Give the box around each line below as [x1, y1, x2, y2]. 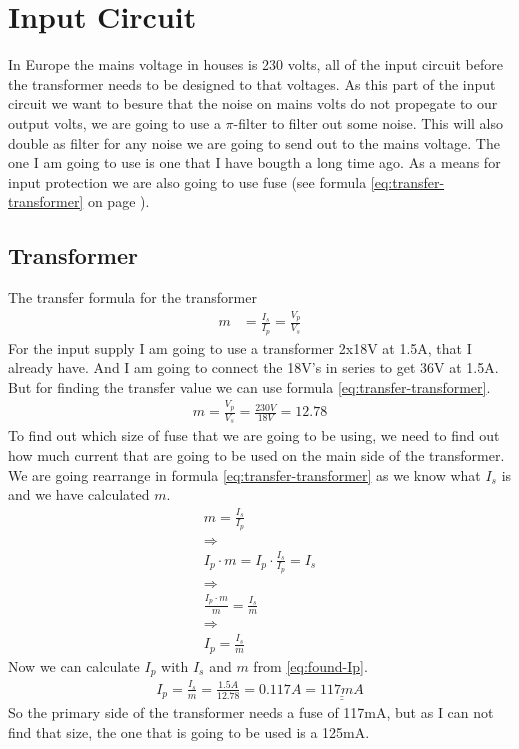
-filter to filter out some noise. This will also [233, 112, 504, 133]
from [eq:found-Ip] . [253, 655, 368, 676]
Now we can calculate [8, 655, 140, 676]
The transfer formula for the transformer [8, 287, 257, 308]
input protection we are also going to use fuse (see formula [8, 171, 367, 192]
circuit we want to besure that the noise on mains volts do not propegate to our [8, 93, 498, 114]
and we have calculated [8, 484, 150, 505]
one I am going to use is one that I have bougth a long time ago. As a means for [8, 152, 501, 173]
